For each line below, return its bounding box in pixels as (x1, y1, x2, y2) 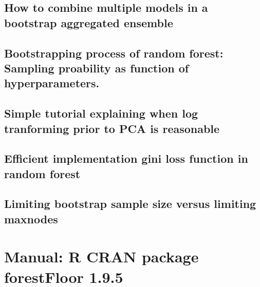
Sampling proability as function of (4, 60, 189, 75)
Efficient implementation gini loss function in (4, 150, 248, 166)
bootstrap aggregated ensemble (4, 14, 173, 30)
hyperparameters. (4, 75, 100, 91)
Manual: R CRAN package (4, 246, 199, 267)
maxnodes (4, 211, 58, 226)
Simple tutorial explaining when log (4, 105, 198, 121)
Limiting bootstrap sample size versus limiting (4, 196, 256, 212)
